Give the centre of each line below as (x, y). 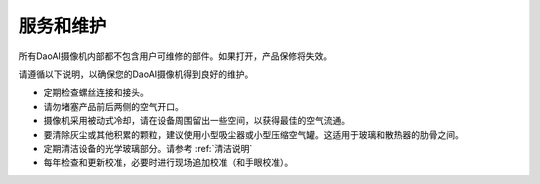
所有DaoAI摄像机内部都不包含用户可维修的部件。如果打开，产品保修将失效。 (175, 56)
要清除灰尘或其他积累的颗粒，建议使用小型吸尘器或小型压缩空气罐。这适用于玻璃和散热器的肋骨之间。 (253, 134)
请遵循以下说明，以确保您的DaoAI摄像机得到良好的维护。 (136, 74)
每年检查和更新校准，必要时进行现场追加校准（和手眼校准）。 (168, 162)
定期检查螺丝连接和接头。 (96, 92)
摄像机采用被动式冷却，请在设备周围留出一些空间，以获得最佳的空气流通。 (196, 121)
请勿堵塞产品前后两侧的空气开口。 (113, 106)
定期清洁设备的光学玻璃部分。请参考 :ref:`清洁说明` (148, 148)
